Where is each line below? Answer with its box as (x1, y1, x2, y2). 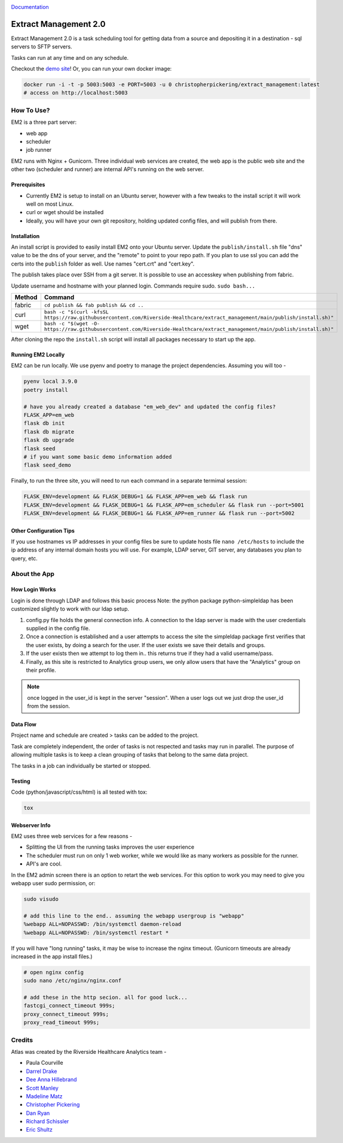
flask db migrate (23, 428, 75, 435)
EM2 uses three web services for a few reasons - (11, 833, 133, 840)
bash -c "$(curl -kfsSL (44, 309, 109, 315)
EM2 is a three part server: (11, 118, 77, 126)
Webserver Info (11, 821, 51, 828)
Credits (11, 1035, 33, 1044)
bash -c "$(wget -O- (44, 321, 100, 327)
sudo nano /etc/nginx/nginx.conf (23, 977, 122, 984)
